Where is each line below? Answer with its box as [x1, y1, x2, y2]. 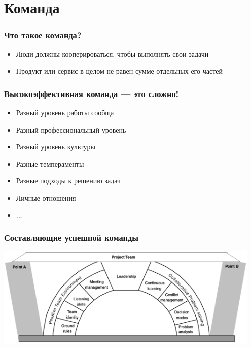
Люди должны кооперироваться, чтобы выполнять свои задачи [16, 48, 209, 59]
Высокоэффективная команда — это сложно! [4, 87, 179, 100]
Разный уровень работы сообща [16, 107, 114, 117]
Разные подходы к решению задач [16, 175, 121, 186]
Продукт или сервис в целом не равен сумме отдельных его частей [16, 66, 223, 76]
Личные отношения [16, 192, 76, 203]
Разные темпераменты [16, 158, 84, 169]
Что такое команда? [4, 28, 82, 41]
